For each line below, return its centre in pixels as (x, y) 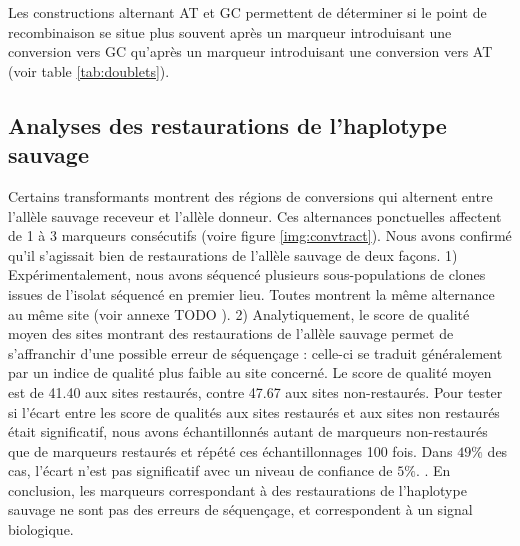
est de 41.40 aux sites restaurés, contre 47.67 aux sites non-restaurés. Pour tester (255, 391)
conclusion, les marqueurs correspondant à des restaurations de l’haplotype (237, 489)
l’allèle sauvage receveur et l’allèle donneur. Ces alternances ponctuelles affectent (255, 215)
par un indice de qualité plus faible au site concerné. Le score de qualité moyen (250, 372)
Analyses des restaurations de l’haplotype (227, 124)
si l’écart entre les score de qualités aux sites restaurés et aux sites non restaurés (254, 411)
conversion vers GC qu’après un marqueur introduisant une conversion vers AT (250, 51)
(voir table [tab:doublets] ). (89, 70)
